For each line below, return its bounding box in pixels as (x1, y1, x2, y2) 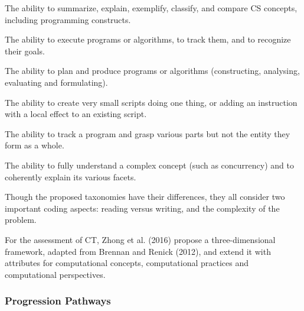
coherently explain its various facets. (5, 170, 136, 183)
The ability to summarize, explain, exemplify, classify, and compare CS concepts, (5, 2, 298, 14)
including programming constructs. (5, 13, 131, 25)
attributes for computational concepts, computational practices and (5, 257, 249, 269)
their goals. (5, 44, 45, 57)
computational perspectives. (5, 268, 106, 280)
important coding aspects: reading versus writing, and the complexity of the (5, 202, 280, 214)
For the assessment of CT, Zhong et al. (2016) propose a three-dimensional (5, 233, 276, 245)
